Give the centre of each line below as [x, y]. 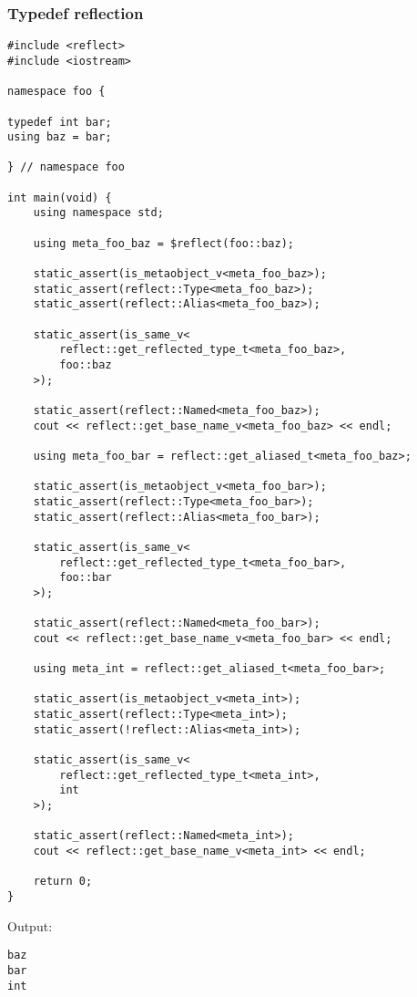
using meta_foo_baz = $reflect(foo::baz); [163, 243]
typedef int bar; [60, 122]
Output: [30, 925]
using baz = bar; [60, 137]
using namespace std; [98, 213]
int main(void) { [60, 197]
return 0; [63, 882]
